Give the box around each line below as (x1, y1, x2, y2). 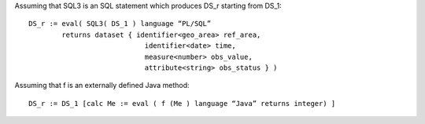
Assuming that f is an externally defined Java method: (14, 81, 190, 90)
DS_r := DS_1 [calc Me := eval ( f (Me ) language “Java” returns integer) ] (28, 99, 336, 108)
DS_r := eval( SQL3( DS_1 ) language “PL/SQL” (28, 20, 212, 28)
